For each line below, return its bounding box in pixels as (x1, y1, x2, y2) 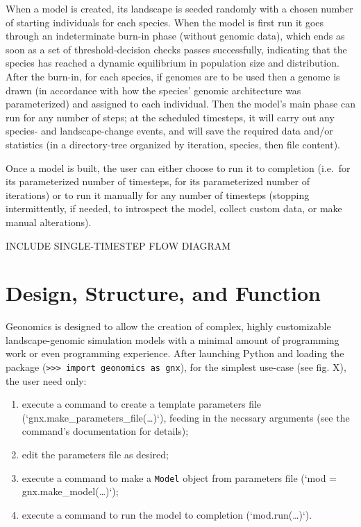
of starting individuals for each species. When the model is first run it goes (6, 15, 324, 29)
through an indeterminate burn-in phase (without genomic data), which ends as (6, 28, 345, 43)
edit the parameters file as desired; (22, 447, 169, 462)
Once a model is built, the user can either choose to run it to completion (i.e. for (6, 160, 351, 175)
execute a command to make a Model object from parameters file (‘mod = (22, 470, 337, 485)
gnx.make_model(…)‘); (22, 484, 119, 499)
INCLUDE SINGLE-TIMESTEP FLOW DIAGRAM (6, 238, 231, 252)
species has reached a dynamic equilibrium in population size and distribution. (6, 55, 339, 70)
